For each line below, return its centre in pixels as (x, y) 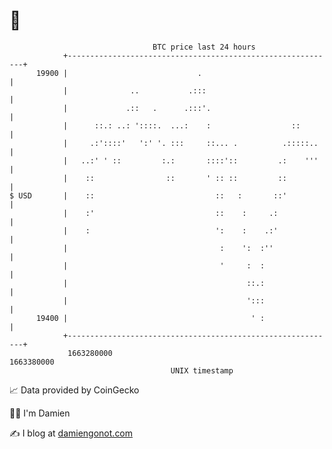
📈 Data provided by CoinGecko (74, 390)
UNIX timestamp (202, 370)
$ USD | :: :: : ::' (148, 195)
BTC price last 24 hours (204, 47)
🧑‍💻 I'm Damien (40, 413)
